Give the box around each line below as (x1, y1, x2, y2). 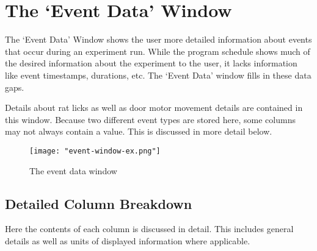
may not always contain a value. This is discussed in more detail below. (5, 125, 272, 138)
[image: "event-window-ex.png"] (29, 146, 161, 155)
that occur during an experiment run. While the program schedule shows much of (5, 44, 310, 57)
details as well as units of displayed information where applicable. (5, 234, 250, 247)
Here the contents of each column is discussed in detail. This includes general (5, 222, 294, 235)
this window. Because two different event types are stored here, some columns (5, 113, 296, 125)
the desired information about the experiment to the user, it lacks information (5, 57, 297, 69)
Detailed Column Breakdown (5, 194, 192, 213)
